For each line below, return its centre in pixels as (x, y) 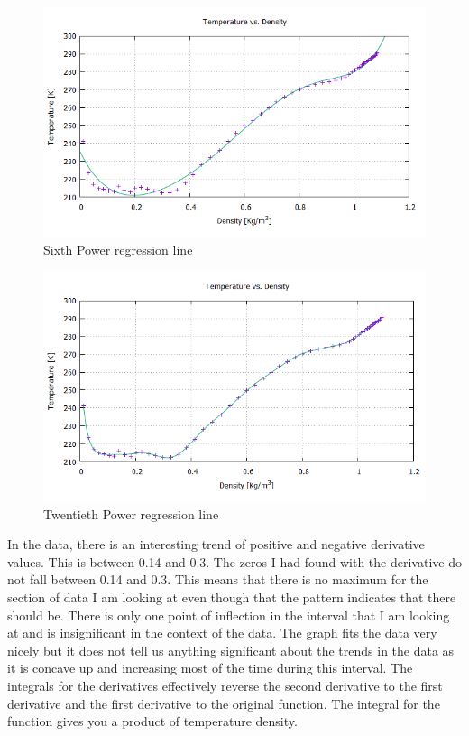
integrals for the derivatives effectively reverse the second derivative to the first (225, 685)
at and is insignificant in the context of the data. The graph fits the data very (222, 633)
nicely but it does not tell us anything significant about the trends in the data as (231, 650)
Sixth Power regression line (118, 249)
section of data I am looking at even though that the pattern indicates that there (232, 596)
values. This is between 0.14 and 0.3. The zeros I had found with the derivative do (234, 561)
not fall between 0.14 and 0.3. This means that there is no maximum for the (218, 579)
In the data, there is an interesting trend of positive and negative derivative (216, 544)
